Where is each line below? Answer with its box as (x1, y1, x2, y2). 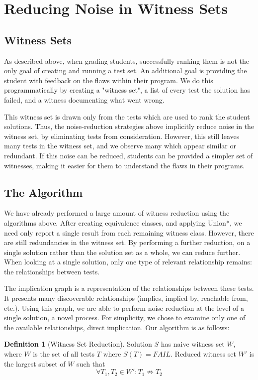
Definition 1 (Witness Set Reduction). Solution (4, 339, 152, 349)
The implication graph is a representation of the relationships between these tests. (4, 283, 254, 293)
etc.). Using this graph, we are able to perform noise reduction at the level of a (4, 302, 245, 313)
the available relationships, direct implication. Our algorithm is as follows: (4, 322, 230, 332)
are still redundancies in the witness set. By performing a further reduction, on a (4, 237, 251, 248)
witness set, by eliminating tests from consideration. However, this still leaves (4, 130, 240, 141)
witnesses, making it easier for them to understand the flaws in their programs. (4, 160, 245, 170)
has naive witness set (161, 339, 225, 349)
